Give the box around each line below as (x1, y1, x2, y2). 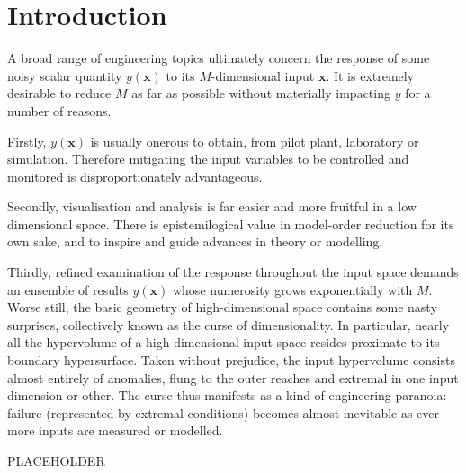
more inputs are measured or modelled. (7, 421, 223, 440)
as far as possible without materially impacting (131, 84, 390, 103)
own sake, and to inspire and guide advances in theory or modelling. (7, 232, 383, 251)
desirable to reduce (7, 84, 112, 103)
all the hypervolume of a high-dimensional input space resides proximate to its (7, 333, 440, 352)
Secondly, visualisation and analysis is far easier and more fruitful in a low (7, 197, 417, 216)
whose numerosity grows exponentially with (172, 280, 413, 299)
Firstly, (7, 131, 47, 150)
